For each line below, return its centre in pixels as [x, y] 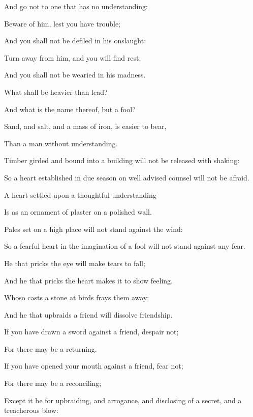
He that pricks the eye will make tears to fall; [75, 263]
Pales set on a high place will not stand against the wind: [93, 229]
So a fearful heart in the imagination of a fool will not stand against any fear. [125, 246]
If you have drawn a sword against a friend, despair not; [91, 332]
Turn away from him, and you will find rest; [73, 57]
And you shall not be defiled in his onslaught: [75, 41]
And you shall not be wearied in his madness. [75, 75]
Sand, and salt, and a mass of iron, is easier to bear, [85, 126]
